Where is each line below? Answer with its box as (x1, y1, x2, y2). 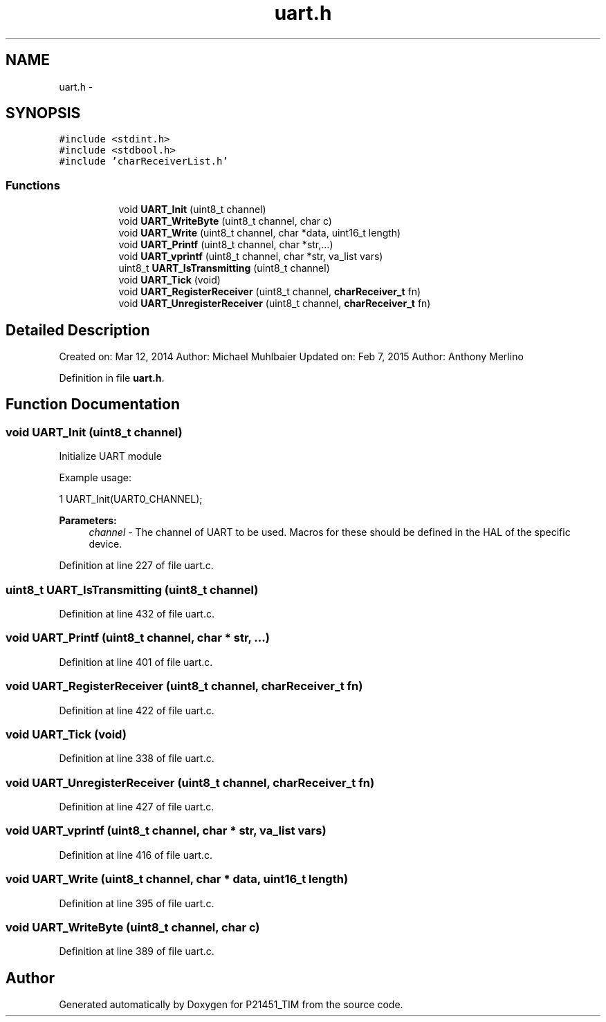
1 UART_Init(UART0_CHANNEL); (59, 493, 203, 505)
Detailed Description (6, 321, 150, 339)
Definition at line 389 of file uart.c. (59, 945, 214, 958)
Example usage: (59, 472, 131, 484)
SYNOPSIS (6, 104, 81, 122)
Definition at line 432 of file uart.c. (59, 608, 215, 620)
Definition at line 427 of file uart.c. (59, 801, 214, 812)
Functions (6, 178, 60, 192)
